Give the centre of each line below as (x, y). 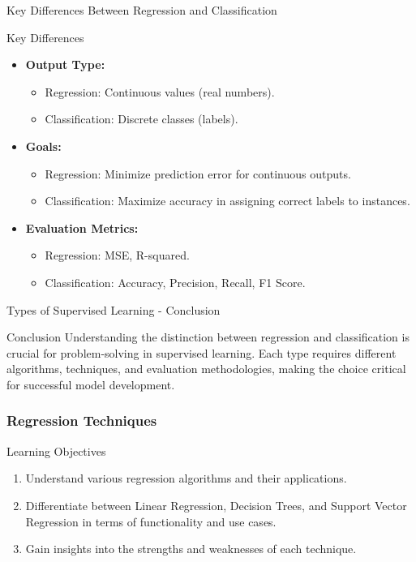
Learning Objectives (56, 450)
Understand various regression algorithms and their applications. (186, 478)
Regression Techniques (82, 420)
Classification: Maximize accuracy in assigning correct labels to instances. (227, 201)
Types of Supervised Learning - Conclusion (114, 309)
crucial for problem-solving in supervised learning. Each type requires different (202, 352)
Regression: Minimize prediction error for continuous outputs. (198, 173)
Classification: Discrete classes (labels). (142, 119)
